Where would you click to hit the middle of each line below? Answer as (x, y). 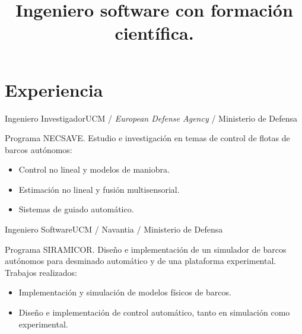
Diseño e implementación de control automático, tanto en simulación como (154, 312)
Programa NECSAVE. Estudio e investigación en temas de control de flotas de (147, 138)
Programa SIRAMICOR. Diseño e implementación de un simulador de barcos (146, 249)
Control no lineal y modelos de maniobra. (94, 169)
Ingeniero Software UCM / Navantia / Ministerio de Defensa (114, 229)
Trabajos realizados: (41, 272)
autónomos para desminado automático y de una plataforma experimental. (141, 261)
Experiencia (54, 89)
